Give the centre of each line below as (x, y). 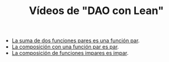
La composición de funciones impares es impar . (70, 53)
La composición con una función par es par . (65, 47)
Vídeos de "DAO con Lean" (96, 11)
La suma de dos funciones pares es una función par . (76, 41)
